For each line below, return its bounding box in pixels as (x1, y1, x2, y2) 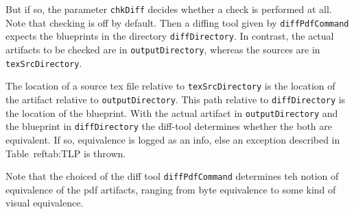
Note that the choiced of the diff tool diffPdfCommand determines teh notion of (5, 169, 339, 183)
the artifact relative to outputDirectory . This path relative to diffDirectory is (5, 92, 346, 106)
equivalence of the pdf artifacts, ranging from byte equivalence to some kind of (5, 182, 336, 196)
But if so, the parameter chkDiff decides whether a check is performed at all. (5, 2, 332, 16)
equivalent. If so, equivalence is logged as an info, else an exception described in (5, 132, 340, 146)
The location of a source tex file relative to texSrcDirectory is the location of (5, 79, 335, 93)
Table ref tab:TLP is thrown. (5, 146, 126, 160)
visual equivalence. (5, 196, 84, 210)
